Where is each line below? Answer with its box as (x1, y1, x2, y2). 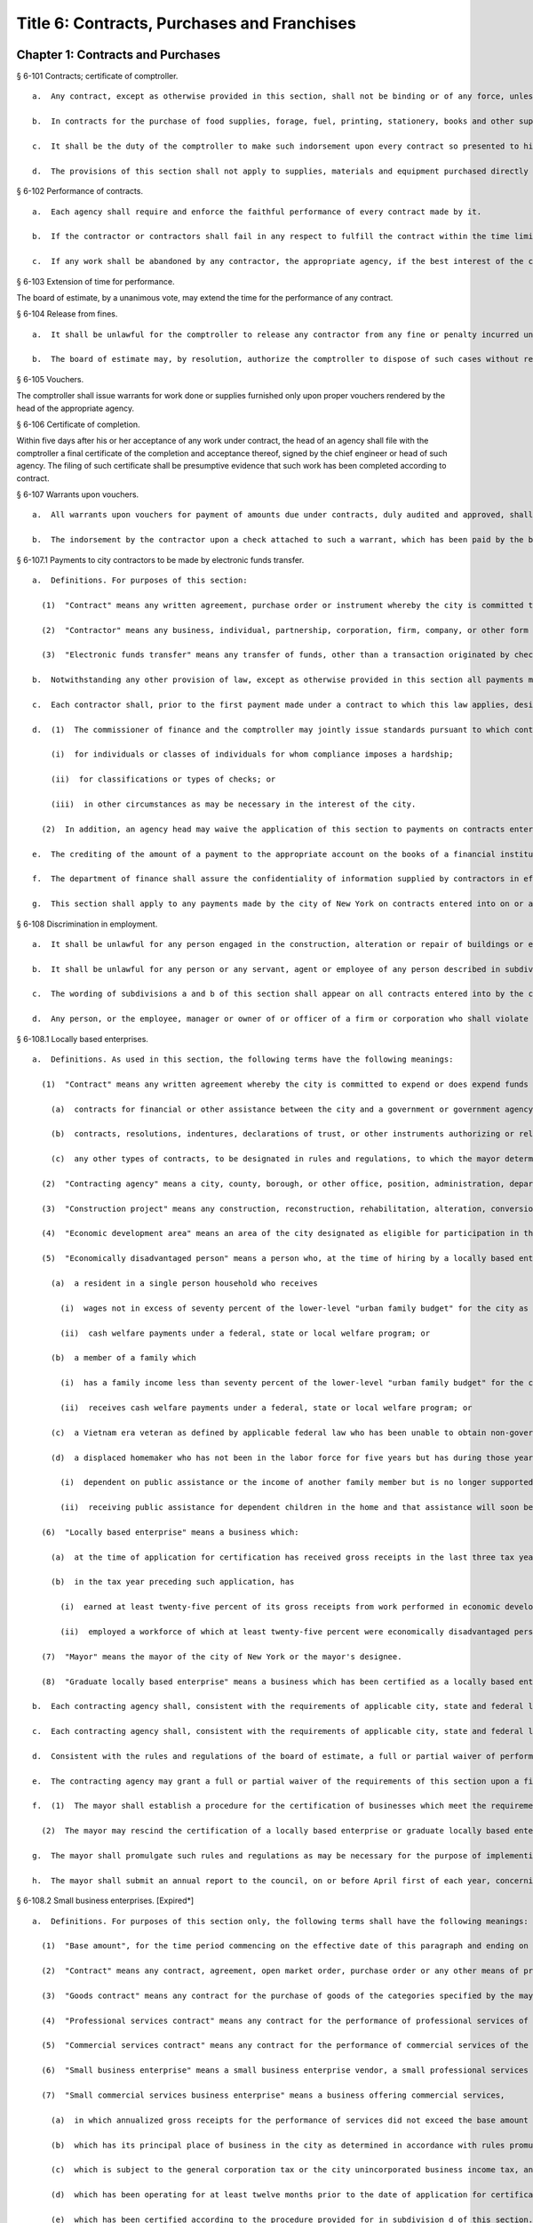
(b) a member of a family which (50, 1352, 197, 1363)
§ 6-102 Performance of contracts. (16, 186, 144, 197)
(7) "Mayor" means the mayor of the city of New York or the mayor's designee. (41, 1651, 402, 1662)
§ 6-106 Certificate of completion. (16, 419, 141, 430)
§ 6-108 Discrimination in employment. (16, 919, 158, 929)
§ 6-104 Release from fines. (16, 309, 118, 319)
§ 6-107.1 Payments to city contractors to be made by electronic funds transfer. (16, 554, 305, 565)
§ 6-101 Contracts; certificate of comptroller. (16, 71, 179, 82)
